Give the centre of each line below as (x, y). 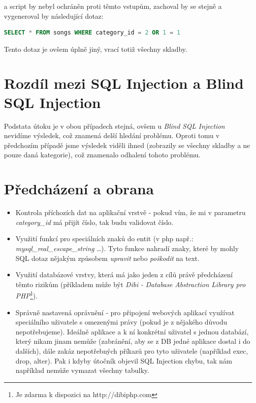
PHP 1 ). (27, 295)
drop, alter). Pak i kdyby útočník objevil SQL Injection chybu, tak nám (124, 360)
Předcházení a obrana (79, 189)
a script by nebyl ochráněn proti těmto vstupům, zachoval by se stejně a (113, 6)
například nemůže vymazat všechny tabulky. (82, 370)
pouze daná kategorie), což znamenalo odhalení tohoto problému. (102, 155)
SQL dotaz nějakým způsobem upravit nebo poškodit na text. (108, 258)
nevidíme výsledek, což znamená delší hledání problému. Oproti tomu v (112, 135)
